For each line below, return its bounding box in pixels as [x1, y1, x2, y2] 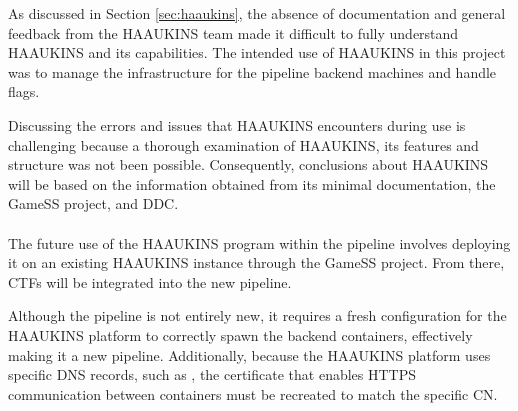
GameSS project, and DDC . [8, 193, 179, 214]
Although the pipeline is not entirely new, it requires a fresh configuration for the [8, 305, 507, 326]
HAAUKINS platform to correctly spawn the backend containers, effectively [8, 324, 473, 345]
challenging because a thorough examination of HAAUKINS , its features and [8, 134, 479, 155]
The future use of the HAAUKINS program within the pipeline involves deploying [8, 232, 511, 253]
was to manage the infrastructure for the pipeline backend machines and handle [8, 61, 497, 82]
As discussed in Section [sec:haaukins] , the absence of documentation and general [8, 3, 506, 23]
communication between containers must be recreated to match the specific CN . [8, 383, 498, 404]
